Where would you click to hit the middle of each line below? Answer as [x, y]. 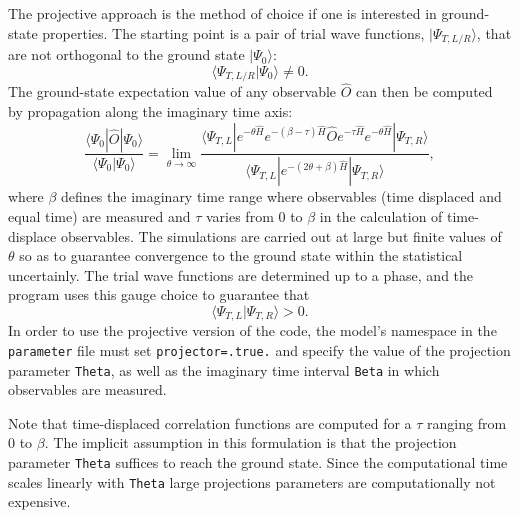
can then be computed [424, 91]
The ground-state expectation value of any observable [172, 91]
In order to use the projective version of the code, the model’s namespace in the [252, 330]
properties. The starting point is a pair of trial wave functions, [233, 32]
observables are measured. [87, 389]
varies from [239, 215]
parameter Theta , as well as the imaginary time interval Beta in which [224, 369]
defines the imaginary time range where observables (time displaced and [281, 196]
